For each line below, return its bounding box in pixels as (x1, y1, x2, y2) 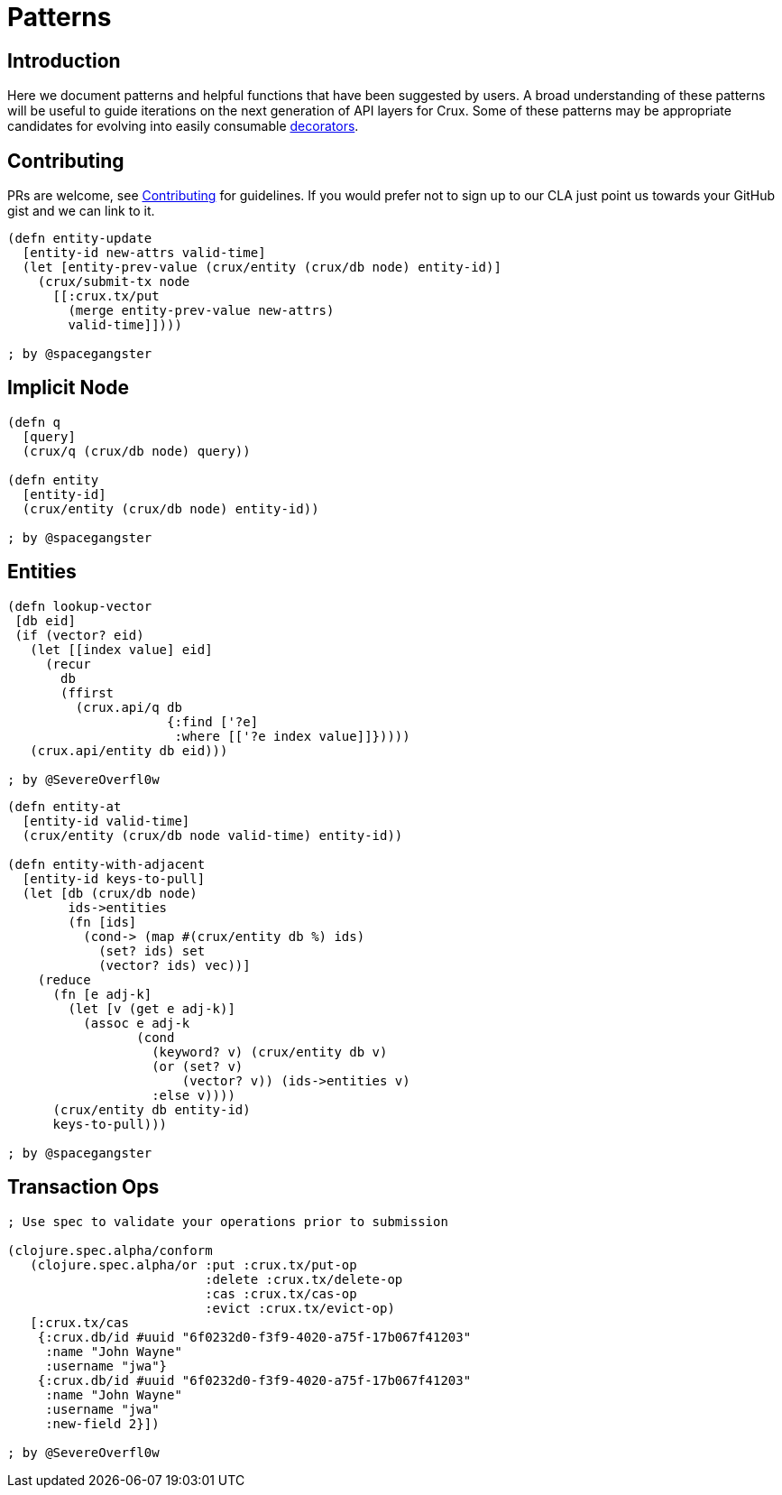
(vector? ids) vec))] (98, 957, 251, 973)
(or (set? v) (152, 1058, 244, 1074)
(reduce (37, 972, 91, 987)
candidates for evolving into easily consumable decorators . (7, 118, 359, 134)
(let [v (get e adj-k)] (68, 1001, 235, 1016)
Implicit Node (7, 376, 130, 400)
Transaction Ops (7, 1176, 160, 1199)
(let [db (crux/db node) (22, 885, 198, 900)
